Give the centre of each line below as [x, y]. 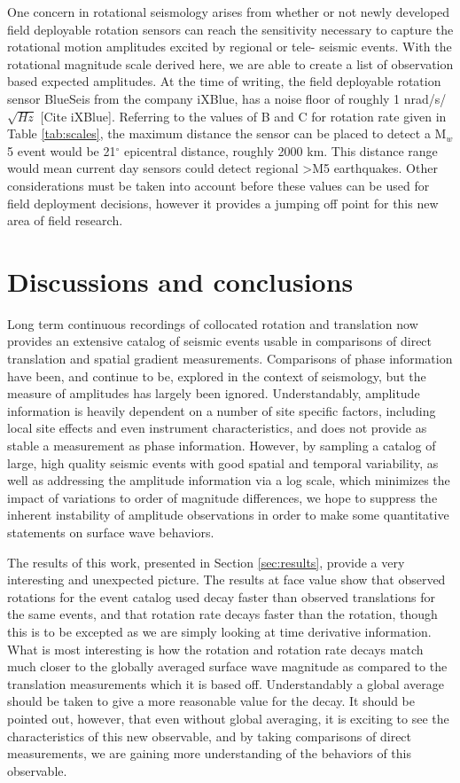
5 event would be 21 [62, 150]
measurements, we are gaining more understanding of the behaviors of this [209, 753]
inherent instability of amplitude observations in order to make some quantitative [228, 515]
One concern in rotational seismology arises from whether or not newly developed [229, 12]
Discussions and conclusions [180, 281]
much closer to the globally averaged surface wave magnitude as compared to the [227, 666]
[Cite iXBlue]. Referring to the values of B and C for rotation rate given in [243, 116]
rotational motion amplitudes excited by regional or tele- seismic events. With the [230, 47]
